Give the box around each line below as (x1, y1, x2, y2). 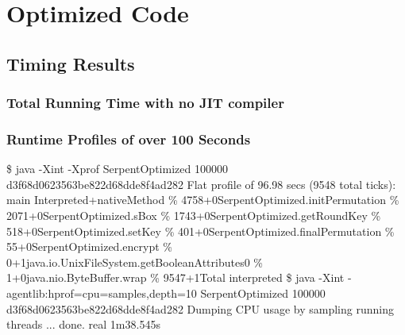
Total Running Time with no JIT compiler (6, 93, 284, 113)
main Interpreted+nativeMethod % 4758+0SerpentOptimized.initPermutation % (6, 191, 399, 208)
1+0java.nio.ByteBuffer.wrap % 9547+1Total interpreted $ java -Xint (6, 269, 345, 286)
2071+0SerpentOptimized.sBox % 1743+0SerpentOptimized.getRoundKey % (6, 207, 381, 223)
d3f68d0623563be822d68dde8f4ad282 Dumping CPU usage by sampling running (6, 300, 394, 317)
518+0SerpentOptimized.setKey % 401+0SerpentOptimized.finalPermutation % (6, 222, 395, 239)
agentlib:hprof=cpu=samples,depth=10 (6, 284, 197, 301)
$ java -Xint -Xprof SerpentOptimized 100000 (6, 160, 228, 177)
